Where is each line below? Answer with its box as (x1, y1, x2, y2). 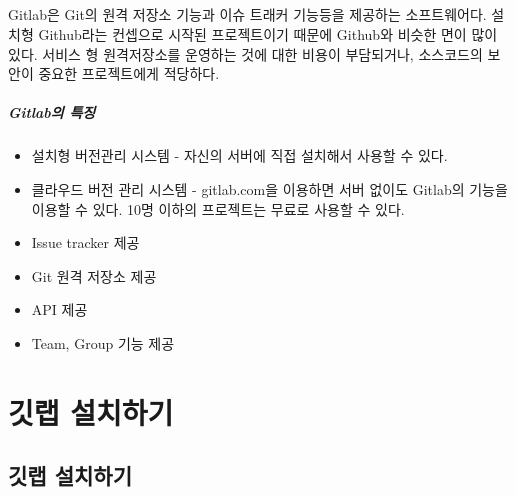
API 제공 (31, 299, 88, 320)
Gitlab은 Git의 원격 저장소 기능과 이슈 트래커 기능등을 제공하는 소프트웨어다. (8, 4, 487, 25)
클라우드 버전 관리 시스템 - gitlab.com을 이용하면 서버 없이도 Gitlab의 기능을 (31, 178, 508, 199)
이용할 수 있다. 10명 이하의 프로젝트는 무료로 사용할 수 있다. (31, 198, 405, 219)
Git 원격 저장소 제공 (31, 265, 157, 286)
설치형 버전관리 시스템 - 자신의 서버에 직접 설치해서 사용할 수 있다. (31, 145, 448, 166)
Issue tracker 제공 (31, 232, 140, 253)
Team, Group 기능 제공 (31, 332, 175, 353)
